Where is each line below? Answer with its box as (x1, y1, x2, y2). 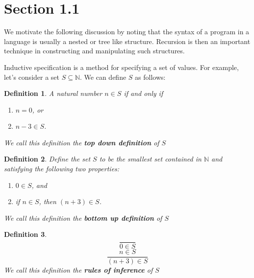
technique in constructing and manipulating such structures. (4, 46, 185, 56)
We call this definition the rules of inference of (4, 265, 153, 275)
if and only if (124, 88, 163, 98)
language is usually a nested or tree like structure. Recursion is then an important (4, 36, 251, 46)
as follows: (135, 71, 166, 82)
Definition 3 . (4, 229, 47, 239)
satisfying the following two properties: (4, 163, 120, 174)
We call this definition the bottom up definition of (4, 212, 162, 223)
